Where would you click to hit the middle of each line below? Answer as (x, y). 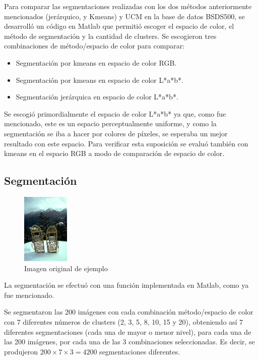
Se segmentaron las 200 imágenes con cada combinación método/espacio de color (129, 312)
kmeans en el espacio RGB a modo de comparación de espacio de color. (114, 153)
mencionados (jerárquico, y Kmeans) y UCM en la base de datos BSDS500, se (124, 16)
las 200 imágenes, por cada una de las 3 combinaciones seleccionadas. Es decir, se (129, 342)
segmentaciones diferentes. (140, 351)
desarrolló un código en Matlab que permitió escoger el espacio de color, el (119, 26)
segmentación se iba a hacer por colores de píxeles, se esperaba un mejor (116, 133)
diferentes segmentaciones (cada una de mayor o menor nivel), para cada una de (128, 331)
